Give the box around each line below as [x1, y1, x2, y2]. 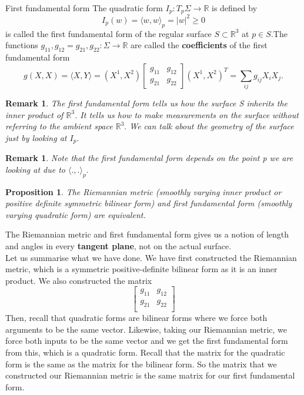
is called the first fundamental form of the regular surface [5, 27, 212, 39]
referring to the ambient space [5, 120, 113, 132]
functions [5, 39, 38, 51]
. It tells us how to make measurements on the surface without [75, 108, 299, 120]
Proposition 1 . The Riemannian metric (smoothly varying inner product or [5, 185, 282, 197]
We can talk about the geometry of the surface [129, 120, 294, 132]
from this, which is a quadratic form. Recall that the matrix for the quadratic [5, 346, 285, 358]
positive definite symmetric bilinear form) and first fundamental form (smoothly [5, 197, 292, 209]
